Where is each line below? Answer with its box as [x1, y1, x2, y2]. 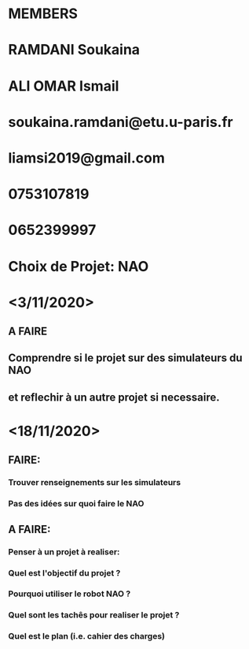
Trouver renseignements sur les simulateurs [8, 477, 181, 488]
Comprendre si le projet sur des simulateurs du [8, 352, 243, 365]
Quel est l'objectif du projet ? [8, 567, 121, 578]
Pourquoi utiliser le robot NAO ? [8, 588, 131, 599]
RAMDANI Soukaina [8, 41, 140, 59]
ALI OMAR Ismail [8, 76, 119, 95]
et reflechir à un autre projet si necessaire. [8, 390, 220, 404]
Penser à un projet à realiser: [8, 546, 120, 557]
